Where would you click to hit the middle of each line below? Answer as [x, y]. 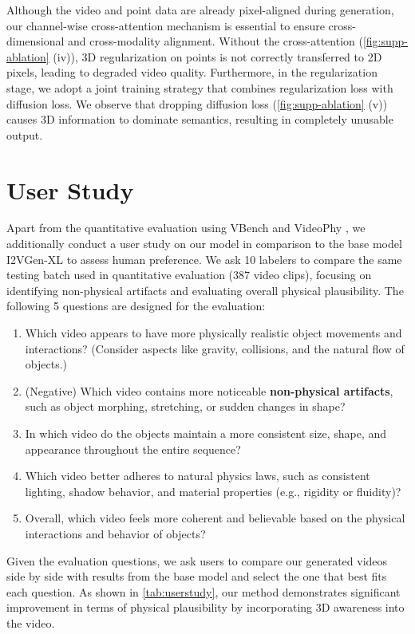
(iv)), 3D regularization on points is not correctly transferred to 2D [217, 56]
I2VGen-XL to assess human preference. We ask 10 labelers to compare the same [204, 259]
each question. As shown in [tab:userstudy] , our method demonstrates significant [204, 591]
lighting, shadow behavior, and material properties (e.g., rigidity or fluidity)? [213, 491]
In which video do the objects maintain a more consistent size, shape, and [206, 433]
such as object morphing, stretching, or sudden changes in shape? [185, 406]
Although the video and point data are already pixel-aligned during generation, [200, 10]
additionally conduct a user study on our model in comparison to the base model [204, 244]
